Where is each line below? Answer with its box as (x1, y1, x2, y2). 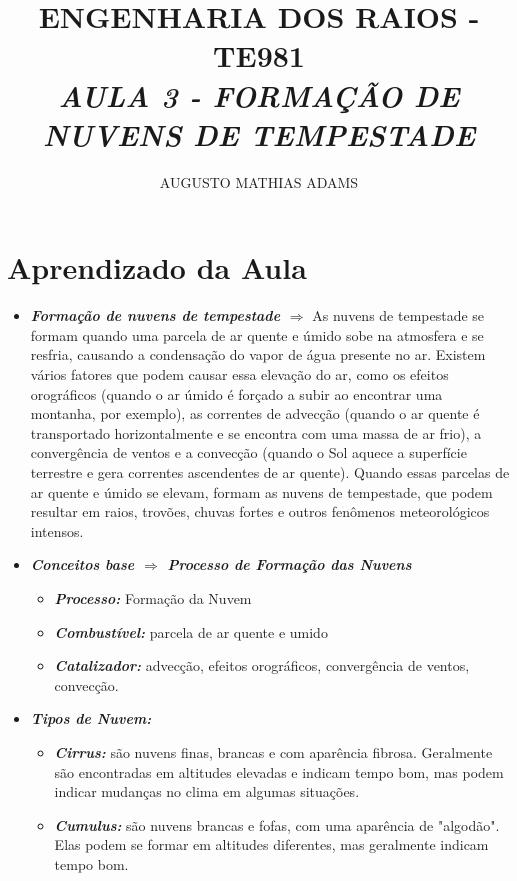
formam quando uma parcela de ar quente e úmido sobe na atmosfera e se (30, 324, 484, 345)
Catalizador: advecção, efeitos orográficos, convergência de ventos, (54, 655, 470, 676)
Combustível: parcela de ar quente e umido (54, 621, 328, 642)
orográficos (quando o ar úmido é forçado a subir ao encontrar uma (30, 383, 443, 404)
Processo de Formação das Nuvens (167, 554, 412, 575)
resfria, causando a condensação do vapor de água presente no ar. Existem (30, 344, 486, 365)
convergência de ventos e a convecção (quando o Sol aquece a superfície (30, 442, 467, 463)
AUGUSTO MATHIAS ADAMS (159, 171, 359, 192)
